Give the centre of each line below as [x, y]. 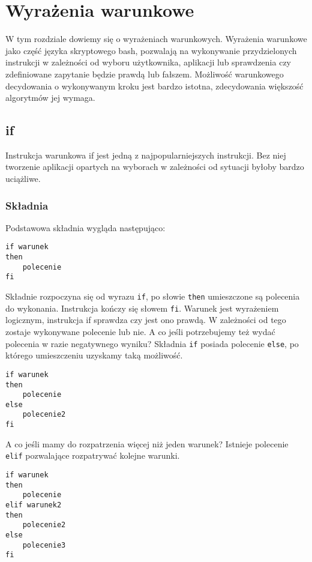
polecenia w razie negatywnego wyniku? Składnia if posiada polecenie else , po [152, 343]
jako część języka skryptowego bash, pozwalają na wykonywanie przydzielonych [151, 50]
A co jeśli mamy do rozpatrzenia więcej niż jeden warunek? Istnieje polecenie [147, 443]
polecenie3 [44, 545]
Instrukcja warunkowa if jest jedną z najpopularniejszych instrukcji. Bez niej [146, 155]
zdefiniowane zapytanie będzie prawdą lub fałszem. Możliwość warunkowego [145, 74]
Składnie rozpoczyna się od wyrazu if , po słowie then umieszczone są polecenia [153, 296]
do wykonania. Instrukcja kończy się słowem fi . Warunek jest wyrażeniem [142, 308]
